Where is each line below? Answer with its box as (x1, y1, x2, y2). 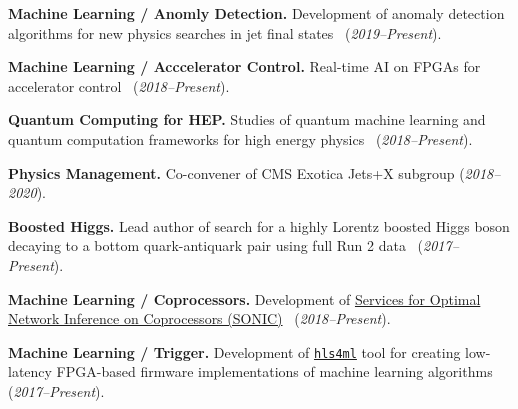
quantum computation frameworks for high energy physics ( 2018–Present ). (8, 128, 473, 149)
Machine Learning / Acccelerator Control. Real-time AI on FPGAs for (8, 56, 481, 77)
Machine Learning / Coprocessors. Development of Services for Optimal (8, 288, 481, 309)
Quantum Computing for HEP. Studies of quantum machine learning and (8, 109, 486, 130)
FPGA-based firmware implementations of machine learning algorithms (56, 361, 493, 382)
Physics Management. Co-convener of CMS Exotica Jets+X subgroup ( (8, 162, 465, 183)
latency (8, 361, 52, 382)
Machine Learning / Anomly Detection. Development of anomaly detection (8, 3, 505, 23)
